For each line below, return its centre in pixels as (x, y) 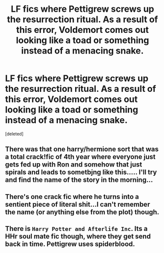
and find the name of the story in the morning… (79, 180)
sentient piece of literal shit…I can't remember (78, 204)
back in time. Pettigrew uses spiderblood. (70, 244)
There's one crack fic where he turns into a (72, 197)
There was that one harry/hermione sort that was (82, 149)
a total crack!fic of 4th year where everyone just (80, 157)
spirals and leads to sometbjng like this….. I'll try (81, 172)
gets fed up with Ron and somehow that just (74, 165)
